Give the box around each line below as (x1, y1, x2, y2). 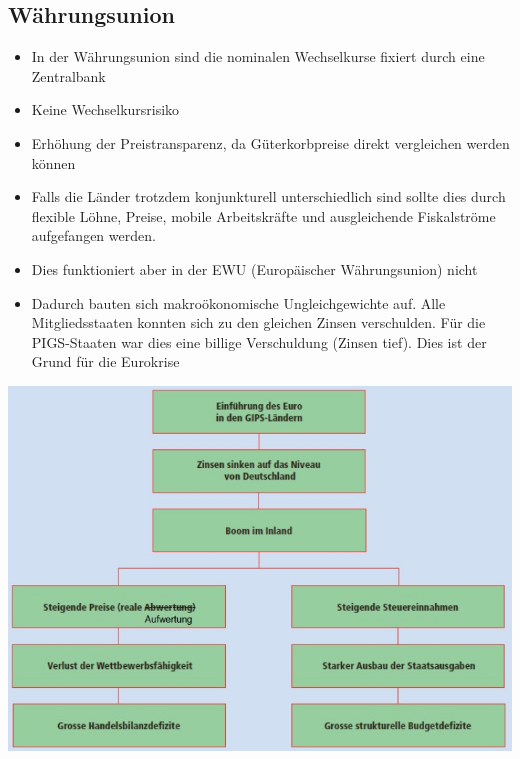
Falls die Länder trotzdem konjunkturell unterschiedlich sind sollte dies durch (31, 186, 506, 207)
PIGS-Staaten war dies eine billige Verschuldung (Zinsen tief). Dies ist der (31, 331, 487, 352)
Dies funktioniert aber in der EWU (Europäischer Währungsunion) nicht (31, 258, 478, 279)
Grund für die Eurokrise (31, 351, 180, 372)
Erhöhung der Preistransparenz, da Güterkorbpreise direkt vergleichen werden (31, 132, 510, 153)
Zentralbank (31, 65, 106, 86)
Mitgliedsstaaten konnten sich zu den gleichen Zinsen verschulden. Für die (31, 312, 486, 333)
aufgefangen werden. (31, 225, 156, 246)
